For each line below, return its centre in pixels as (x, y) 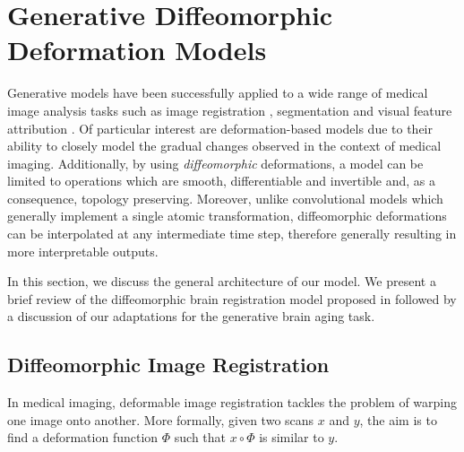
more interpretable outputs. (83, 251)
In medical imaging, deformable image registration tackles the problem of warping (232, 402)
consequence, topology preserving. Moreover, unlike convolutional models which (225, 198)
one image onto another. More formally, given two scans (161, 419)
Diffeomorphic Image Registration (168, 365)
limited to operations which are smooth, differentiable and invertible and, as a (221, 181)
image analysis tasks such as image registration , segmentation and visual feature (230, 110)
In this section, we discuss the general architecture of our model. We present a (222, 281)
